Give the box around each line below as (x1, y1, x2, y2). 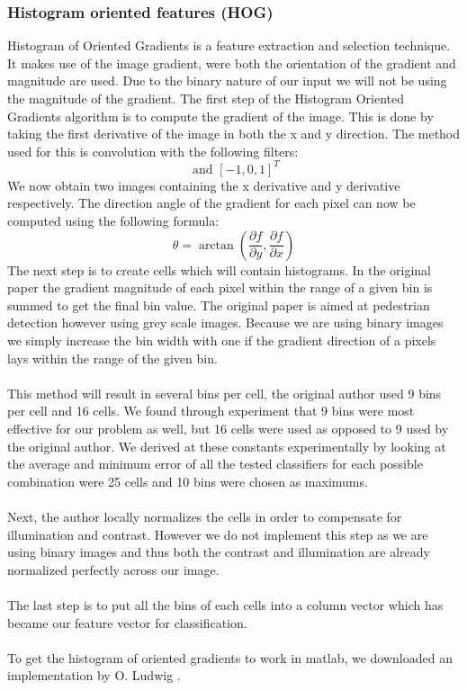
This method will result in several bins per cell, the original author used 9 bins (7, 383, 442, 402)
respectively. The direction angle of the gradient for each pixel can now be (7, 193, 416, 212)
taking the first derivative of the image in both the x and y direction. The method (7, 124, 461, 143)
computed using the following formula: (7, 211, 220, 230)
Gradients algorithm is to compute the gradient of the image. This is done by (7, 106, 434, 125)
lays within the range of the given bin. (7, 348, 218, 367)
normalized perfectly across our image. (7, 560, 220, 578)
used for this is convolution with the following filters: (7, 141, 299, 160)
